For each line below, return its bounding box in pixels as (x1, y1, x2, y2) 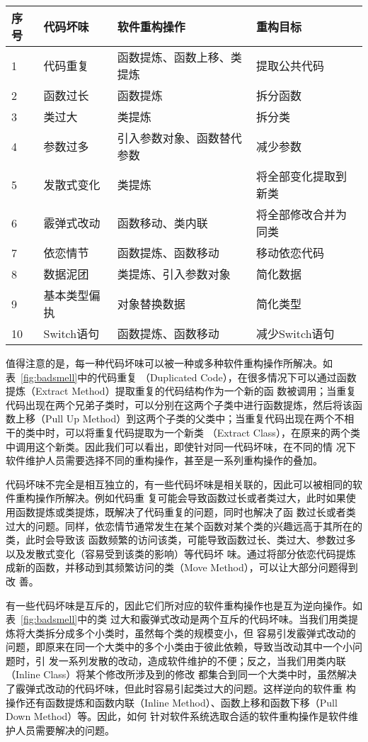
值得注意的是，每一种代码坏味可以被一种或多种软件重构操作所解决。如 (6, 356, 333, 370)
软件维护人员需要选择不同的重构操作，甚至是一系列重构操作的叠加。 (6, 453, 323, 468)
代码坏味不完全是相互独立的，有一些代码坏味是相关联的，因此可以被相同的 (6, 476, 352, 491)
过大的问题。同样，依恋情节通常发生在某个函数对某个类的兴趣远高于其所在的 (6, 518, 362, 533)
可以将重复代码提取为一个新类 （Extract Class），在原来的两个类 (64, 425, 360, 439)
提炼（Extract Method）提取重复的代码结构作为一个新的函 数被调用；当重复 (6, 383, 357, 398)
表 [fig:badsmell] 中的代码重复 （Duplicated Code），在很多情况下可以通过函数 (6, 369, 357, 384)
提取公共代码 (255, 57, 324, 74)
